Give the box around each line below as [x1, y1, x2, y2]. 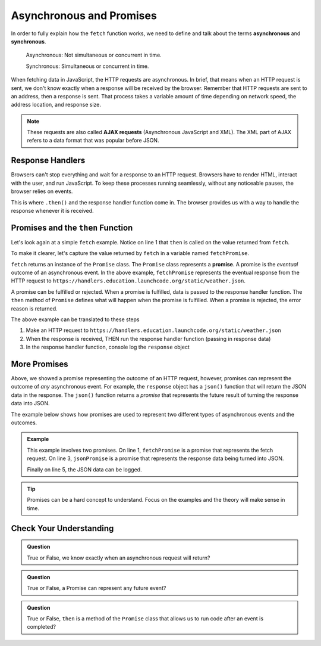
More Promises [11, 359, 68, 369]
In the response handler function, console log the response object [26, 343, 190, 351]
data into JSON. [11, 400, 50, 407]
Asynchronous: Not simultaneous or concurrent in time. [26, 51, 162, 59]
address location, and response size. [11, 101, 101, 108]
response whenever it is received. [11, 207, 95, 214]
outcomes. [11, 419, 37, 426]
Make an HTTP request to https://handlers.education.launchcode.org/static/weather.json [26, 327, 282, 334]
